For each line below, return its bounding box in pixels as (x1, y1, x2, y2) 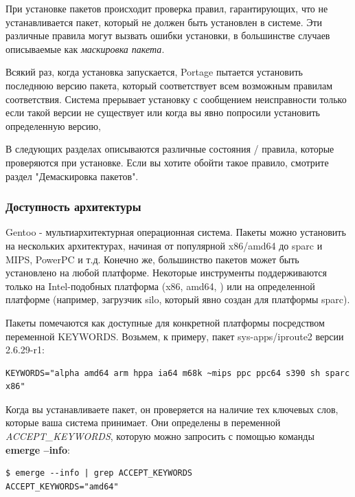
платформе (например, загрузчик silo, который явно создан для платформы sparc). (5, 292, 350, 307)
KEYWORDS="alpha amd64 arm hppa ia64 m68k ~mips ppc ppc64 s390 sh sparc (5, 368, 350, 378)
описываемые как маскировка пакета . (5, 41, 165, 56)
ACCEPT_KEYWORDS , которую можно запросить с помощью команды (5, 429, 314, 443)
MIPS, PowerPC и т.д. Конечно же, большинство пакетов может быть (5, 252, 299, 266)
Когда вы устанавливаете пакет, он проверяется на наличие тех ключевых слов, (5, 401, 339, 416)
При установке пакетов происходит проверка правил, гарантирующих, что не (5, 1, 328, 15)
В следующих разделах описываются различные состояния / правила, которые (5, 142, 334, 156)
